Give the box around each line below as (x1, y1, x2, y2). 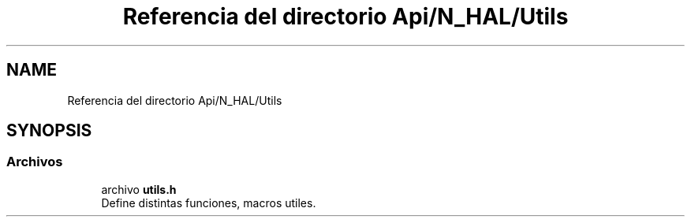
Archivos (6, 154, 63, 170)
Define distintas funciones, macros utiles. (101, 195, 316, 210)
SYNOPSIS (6, 121, 92, 141)
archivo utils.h (101, 182, 177, 196)
